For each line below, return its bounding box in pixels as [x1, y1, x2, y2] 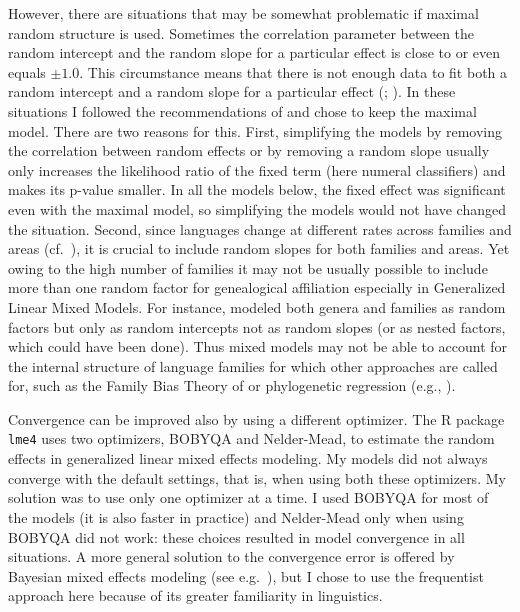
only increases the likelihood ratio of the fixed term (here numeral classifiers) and [8, 159, 506, 180]
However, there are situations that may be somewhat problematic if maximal [8, 3, 479, 23]
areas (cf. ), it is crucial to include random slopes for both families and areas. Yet [8, 238, 510, 259]
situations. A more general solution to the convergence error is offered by [8, 546, 455, 567]
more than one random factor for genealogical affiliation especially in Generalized [8, 277, 506, 298]
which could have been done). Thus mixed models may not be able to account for [8, 336, 508, 357]
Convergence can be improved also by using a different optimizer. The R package [8, 408, 505, 429]
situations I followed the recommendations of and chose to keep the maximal [8, 100, 477, 121]
